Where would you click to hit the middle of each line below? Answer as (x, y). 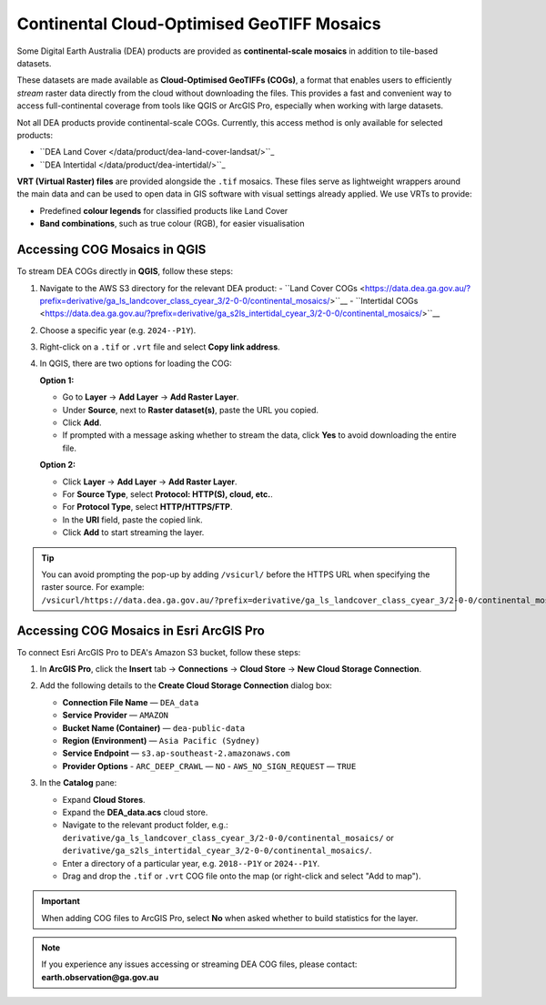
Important (61, 901)
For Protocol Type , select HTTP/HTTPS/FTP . (147, 507)
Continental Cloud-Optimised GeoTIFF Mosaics (199, 24)
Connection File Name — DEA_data (131, 702)
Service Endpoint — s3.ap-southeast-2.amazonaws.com (176, 753)
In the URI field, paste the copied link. (133, 520)
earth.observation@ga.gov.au (100, 977)
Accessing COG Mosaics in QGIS (111, 250)
